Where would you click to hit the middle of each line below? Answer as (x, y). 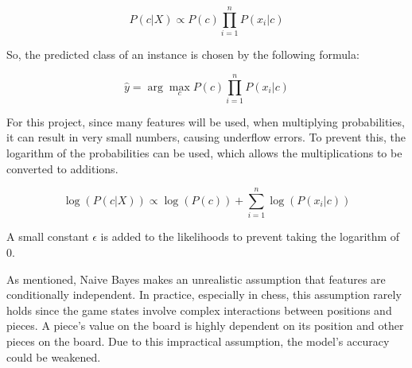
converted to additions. (62, 168)
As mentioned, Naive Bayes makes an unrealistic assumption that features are (196, 279)
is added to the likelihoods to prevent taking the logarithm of (250, 236)
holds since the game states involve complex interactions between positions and (199, 310)
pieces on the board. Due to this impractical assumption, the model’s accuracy (198, 341)
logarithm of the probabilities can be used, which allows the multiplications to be (204, 153)
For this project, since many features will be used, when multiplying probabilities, (206, 121)
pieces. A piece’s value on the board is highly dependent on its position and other (205, 325)
